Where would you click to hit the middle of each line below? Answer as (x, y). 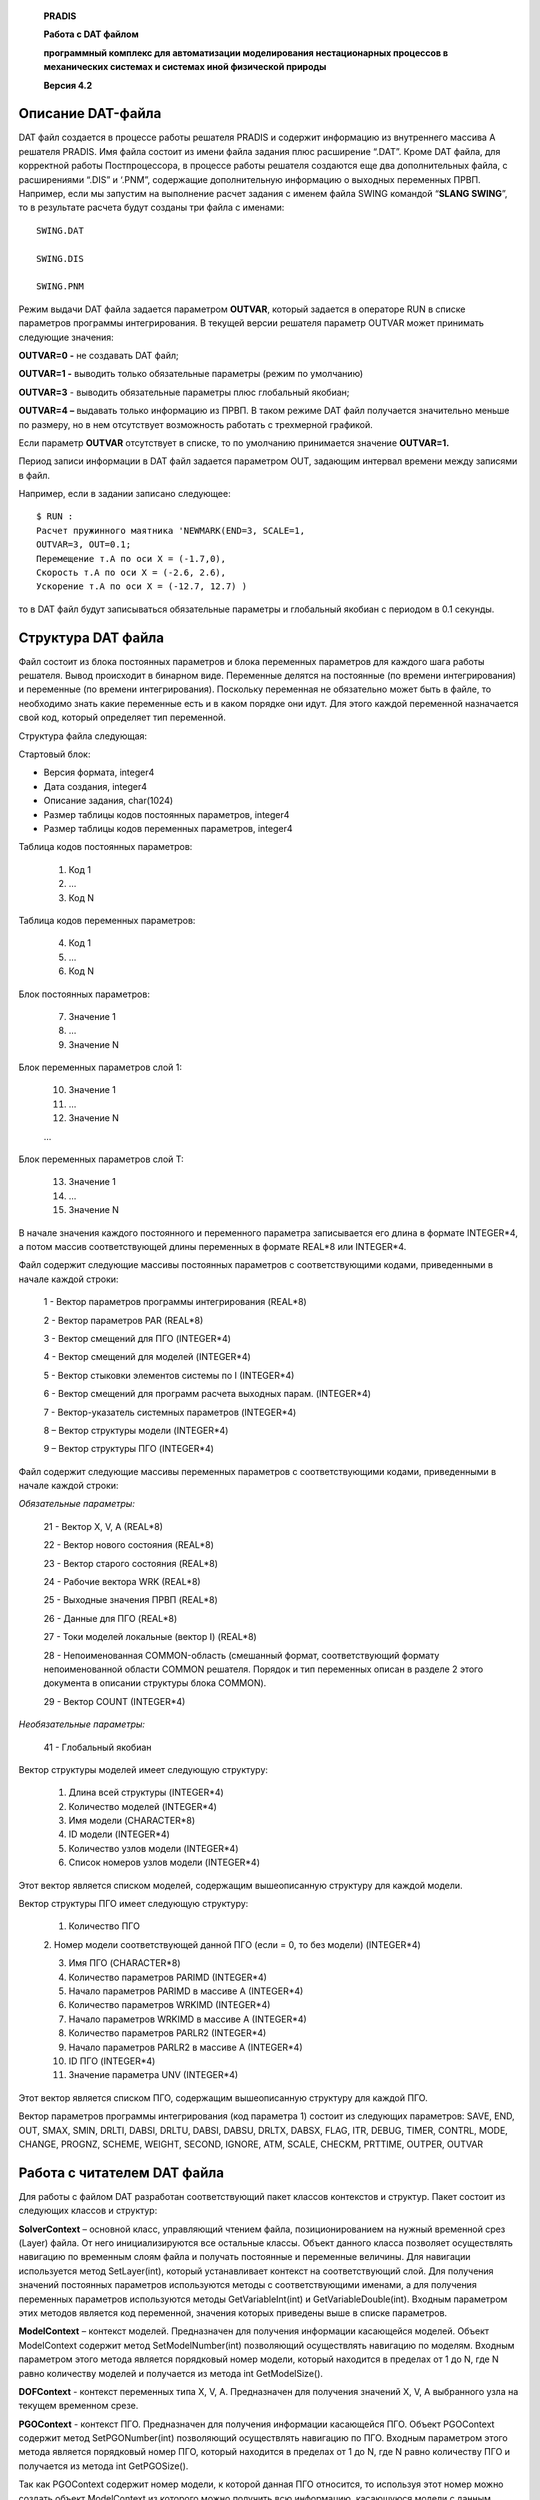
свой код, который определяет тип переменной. (122, 717)
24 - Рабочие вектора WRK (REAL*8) (122, 1582)
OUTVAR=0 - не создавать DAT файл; (98, 355)
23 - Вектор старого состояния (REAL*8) (131, 1563)
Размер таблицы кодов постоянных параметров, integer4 (166, 814)
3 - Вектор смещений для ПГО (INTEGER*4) (137, 1338)
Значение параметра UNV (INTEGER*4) (153, 2075)
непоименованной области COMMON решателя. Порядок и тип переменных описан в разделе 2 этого (263, 1669)
